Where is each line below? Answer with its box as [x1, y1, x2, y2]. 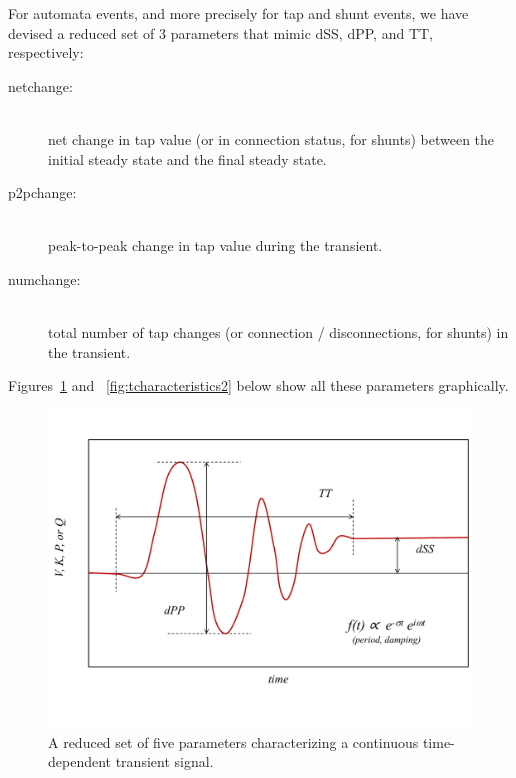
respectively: [8, 42, 84, 63]
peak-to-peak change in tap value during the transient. [48, 235, 383, 256]
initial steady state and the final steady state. [48, 148, 327, 169]
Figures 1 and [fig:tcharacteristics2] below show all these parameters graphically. [8, 375, 509, 396]
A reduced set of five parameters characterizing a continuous [48, 731, 419, 752]
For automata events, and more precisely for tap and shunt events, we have [8, 3, 469, 23]
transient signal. [115, 751, 214, 772]
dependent [48, 751, 112, 772]
